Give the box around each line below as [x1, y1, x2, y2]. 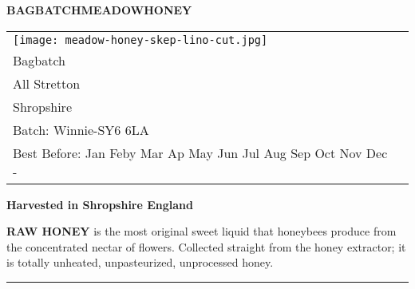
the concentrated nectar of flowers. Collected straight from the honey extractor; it [6, 238, 406, 255]
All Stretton [13, 73, 81, 93]
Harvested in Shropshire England [6, 196, 193, 212]
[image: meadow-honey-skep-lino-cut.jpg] [13, 33, 268, 46]
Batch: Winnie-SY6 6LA [13, 120, 149, 139]
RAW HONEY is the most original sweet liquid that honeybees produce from [6, 223, 397, 240]
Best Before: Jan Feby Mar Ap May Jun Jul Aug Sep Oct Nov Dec [13, 143, 388, 162]
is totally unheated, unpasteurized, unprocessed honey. [6, 254, 274, 271]
